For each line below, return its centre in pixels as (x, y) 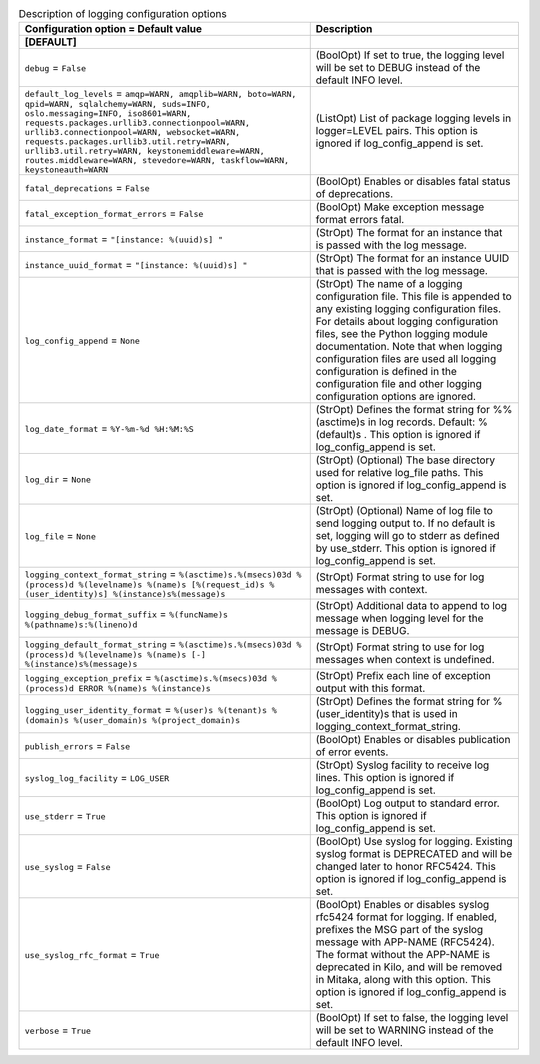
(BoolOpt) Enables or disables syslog (402, 905)
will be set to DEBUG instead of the (398, 68)
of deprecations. (354, 194)
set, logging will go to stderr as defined (407, 536)
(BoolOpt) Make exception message (400, 207)
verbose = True (58, 1030)
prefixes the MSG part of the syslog (399, 930)
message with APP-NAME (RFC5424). (405, 942)
